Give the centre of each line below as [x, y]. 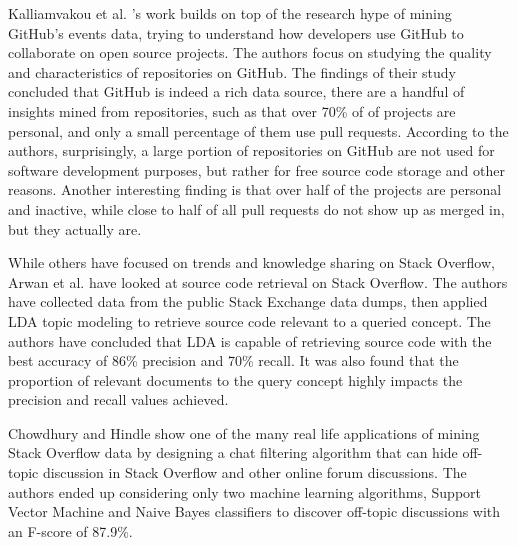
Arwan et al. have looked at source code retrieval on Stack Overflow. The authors [258, 281]
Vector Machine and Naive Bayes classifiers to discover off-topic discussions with [254, 511]
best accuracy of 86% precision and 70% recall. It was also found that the [233, 360]
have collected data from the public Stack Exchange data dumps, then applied [248, 301]
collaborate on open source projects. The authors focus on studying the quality [250, 52]
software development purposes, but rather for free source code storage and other [256, 169]
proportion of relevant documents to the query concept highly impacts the [235, 379]
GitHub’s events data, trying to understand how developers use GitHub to [236, 32]
